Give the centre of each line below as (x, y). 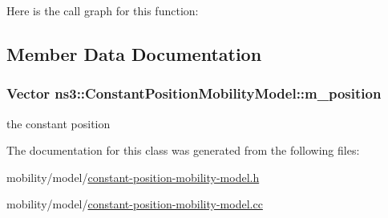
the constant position (59, 123)
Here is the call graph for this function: (103, 10)
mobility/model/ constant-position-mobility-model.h (133, 177)
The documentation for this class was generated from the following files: (183, 150)
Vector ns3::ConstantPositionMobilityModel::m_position (194, 93)
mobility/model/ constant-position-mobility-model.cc (135, 204)
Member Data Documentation (134, 53)
